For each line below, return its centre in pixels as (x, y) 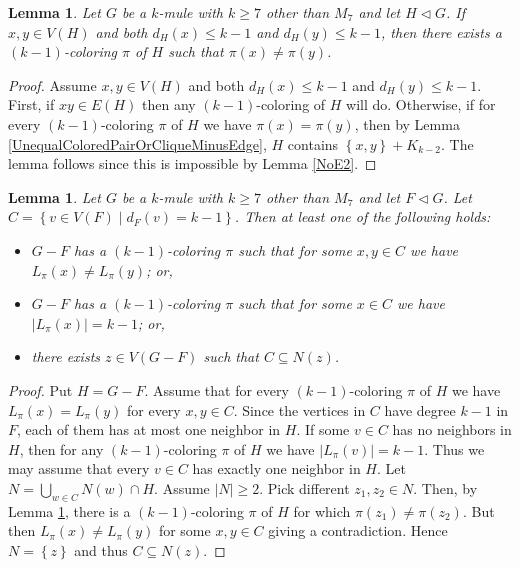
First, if (31, 104)
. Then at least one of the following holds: (362, 216)
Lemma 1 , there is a (69, 510)
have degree (420, 409)
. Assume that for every (216, 389)
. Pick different (304, 487)
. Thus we (454, 448)
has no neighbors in (452, 429)
